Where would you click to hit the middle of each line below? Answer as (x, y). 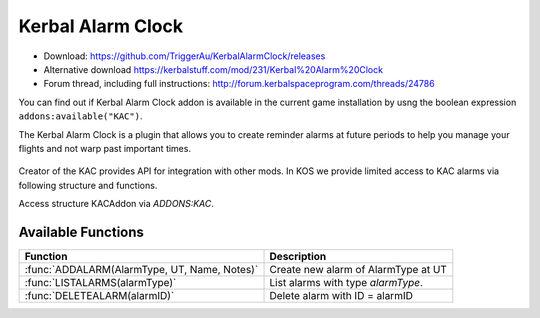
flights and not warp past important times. (105, 148)
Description (298, 256)
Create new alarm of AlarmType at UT (358, 269)
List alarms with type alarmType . (346, 282)
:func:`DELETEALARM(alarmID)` (99, 295)
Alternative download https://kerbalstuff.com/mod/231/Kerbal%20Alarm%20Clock (213, 69)
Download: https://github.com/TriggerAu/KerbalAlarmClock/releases (184, 56)
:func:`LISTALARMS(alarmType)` (100, 282)
